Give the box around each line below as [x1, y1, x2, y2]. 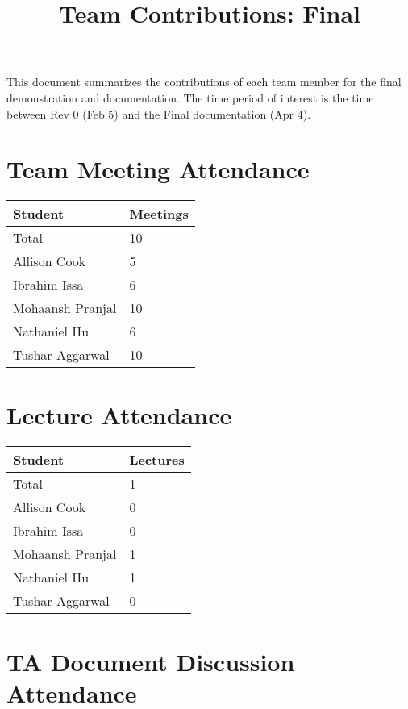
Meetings [129, 204, 189, 223]
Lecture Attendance [6, 398, 232, 432]
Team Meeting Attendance [6, 152, 310, 186]
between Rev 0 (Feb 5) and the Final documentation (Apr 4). [6, 105, 311, 122]
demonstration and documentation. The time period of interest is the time [6, 89, 374, 106]
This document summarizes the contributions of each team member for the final [6, 73, 402, 90]
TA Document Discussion [6, 644, 295, 678]
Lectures [129, 450, 185, 469]
